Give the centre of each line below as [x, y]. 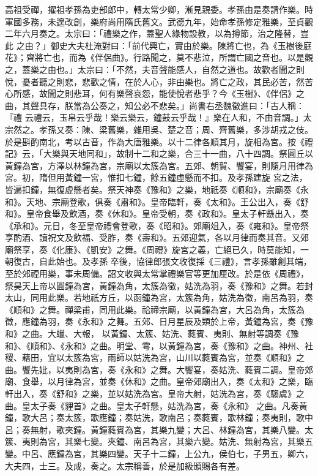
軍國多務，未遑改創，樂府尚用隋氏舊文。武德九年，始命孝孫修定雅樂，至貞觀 [159, 21]
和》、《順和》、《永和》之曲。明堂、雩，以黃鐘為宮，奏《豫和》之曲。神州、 [155, 345]
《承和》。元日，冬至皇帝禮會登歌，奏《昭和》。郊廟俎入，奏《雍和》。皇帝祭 [157, 225]
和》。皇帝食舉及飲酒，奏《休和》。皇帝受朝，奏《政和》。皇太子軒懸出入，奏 [157, 213]
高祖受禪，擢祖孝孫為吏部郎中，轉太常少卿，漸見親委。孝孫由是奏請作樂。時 [159, 9]
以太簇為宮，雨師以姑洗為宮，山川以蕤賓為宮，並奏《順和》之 [180, 357]
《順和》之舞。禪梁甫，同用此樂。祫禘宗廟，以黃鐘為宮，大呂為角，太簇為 [155, 309]
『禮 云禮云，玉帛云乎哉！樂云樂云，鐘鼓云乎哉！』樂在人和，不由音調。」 [154, 117]
